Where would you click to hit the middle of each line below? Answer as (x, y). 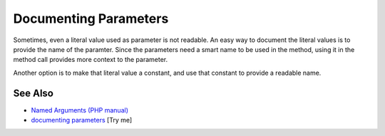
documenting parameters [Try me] (82, 120)
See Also (33, 93)
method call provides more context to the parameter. (91, 60)
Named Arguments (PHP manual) (79, 110)
